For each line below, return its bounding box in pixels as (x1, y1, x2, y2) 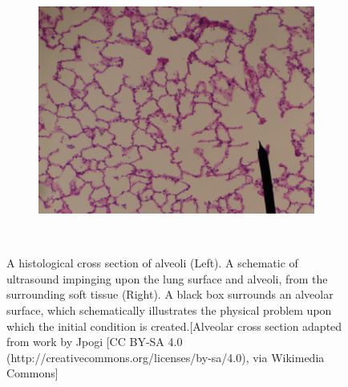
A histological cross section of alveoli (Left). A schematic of (6, 255, 298, 271)
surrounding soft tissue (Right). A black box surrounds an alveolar (6, 286, 334, 303)
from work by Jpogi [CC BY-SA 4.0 (6, 333, 183, 350)
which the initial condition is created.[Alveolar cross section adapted (6, 317, 342, 334)
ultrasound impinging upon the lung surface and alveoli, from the (6, 270, 328, 287)
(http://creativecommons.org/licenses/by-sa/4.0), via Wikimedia (6, 348, 325, 365)
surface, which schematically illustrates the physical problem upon (6, 301, 332, 318)
